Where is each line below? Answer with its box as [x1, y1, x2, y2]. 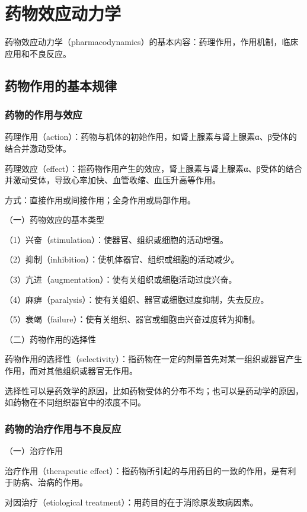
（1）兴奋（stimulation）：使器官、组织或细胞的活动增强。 [5, 233, 228, 245]
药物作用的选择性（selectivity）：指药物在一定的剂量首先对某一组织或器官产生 [5, 353, 303, 365]
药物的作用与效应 [5, 107, 82, 122]
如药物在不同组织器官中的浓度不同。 [5, 396, 146, 408]
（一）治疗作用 [5, 444, 63, 457]
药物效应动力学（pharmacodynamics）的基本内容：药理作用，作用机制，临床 [5, 36, 299, 48]
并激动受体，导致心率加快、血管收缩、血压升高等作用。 [5, 174, 220, 186]
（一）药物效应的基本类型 [5, 213, 104, 226]
